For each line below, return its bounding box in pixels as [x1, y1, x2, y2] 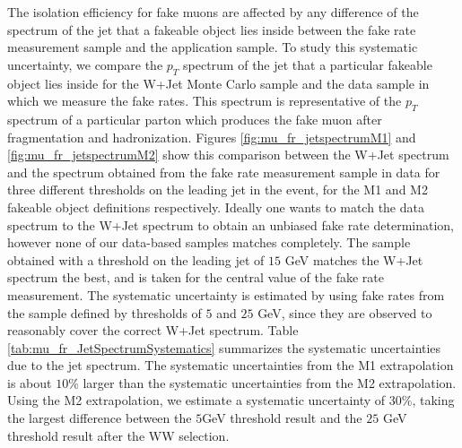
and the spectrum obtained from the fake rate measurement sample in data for [7, 162, 440, 181]
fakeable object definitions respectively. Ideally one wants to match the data [7, 197, 424, 216]
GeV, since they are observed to [257, 303, 432, 322]
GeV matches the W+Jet [284, 250, 423, 269]
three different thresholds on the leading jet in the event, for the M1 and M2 [7, 180, 428, 199]
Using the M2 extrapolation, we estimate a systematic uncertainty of [7, 391, 386, 409]
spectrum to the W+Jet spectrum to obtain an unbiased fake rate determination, [7, 215, 454, 234]
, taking [412, 391, 455, 409]
